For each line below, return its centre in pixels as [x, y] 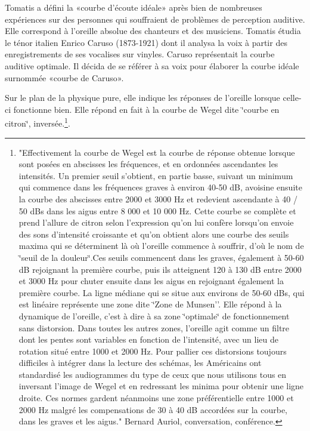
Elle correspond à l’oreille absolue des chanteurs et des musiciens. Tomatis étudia [153, 31]
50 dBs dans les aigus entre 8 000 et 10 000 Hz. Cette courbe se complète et [157, 210]
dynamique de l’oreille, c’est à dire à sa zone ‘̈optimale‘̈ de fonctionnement [154, 315]
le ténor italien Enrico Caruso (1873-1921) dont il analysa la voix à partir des [146, 42]
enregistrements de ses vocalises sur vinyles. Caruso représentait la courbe [140, 54]
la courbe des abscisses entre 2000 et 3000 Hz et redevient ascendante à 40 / [158, 198]
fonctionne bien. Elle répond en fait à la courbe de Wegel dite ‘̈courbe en [146, 109]
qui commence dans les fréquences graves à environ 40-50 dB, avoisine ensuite [160, 187]
